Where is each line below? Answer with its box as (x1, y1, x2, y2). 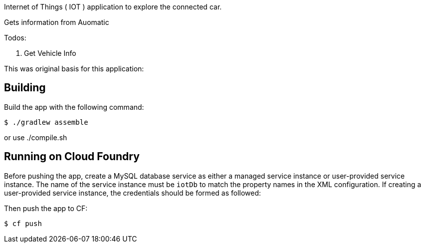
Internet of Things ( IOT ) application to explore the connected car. (4, 2, 222, 11)
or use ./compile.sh (4, 133, 67, 142)
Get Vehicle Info (24, 49, 76, 57)
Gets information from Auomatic (4, 18, 109, 26)
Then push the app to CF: (4, 204, 88, 213)
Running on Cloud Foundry (4, 150, 140, 163)
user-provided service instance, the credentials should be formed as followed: (4, 188, 261, 197)
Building (4, 81, 46, 94)
